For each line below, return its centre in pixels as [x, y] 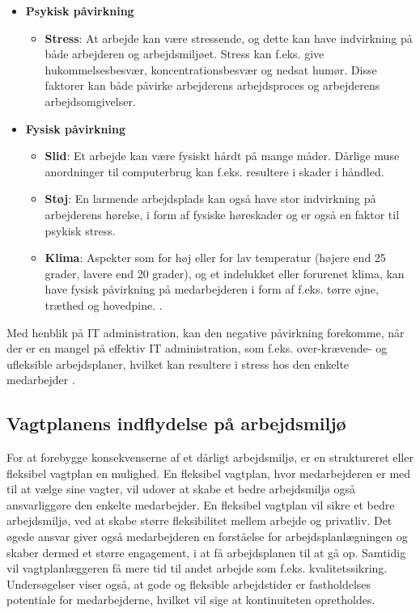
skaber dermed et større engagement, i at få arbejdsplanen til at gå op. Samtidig [206, 552]
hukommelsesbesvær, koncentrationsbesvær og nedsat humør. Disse [211, 69]
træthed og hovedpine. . [104, 304]
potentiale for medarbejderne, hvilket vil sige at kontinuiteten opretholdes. [191, 600]
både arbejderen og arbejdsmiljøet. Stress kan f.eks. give [185, 54]
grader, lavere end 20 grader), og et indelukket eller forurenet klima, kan [225, 273]
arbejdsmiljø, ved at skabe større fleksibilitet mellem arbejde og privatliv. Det [199, 520]
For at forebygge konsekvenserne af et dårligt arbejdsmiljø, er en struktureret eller [210, 457]
